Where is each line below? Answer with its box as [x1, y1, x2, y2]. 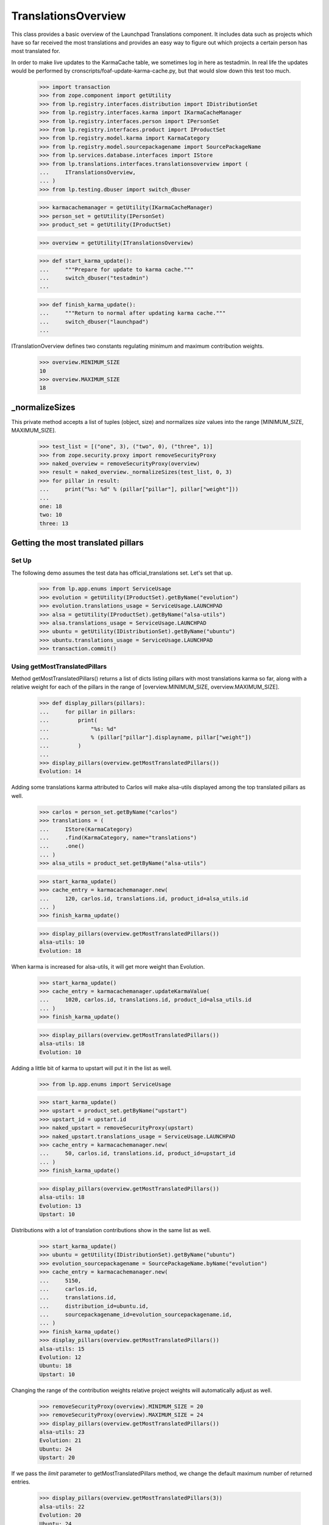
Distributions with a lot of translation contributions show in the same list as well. [11, 1226, 211, 1233]
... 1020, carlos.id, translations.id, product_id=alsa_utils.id [39, 996, 252, 1003]
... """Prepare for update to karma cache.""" [39, 266, 194, 273]
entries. [11, 1478, 30, 1485]
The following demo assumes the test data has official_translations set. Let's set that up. [11, 569, 233, 576]
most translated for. [11, 48, 60, 55]
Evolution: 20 [39, 1512, 82, 1519]
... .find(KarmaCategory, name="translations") [39, 834, 197, 841]
